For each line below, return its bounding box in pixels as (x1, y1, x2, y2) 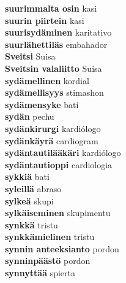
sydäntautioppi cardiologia (5, 158, 113, 171)
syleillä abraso (5, 182, 62, 195)
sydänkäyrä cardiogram (5, 134, 98, 147)
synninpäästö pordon (5, 254, 91, 267)
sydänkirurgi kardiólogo (5, 122, 101, 134)
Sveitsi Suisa (5, 50, 56, 63)
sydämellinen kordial (5, 74, 89, 87)
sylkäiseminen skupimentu (5, 206, 111, 219)
